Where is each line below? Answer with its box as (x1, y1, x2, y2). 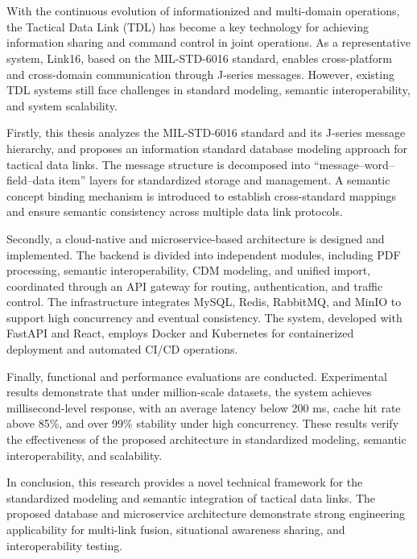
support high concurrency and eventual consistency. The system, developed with (6, 308, 403, 325)
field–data (6, 172, 55, 188)
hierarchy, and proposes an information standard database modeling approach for (6, 139, 408, 156)
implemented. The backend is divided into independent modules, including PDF (6, 246, 401, 263)
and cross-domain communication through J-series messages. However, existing (6, 65, 394, 82)
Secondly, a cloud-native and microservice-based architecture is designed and (6, 230, 385, 246)
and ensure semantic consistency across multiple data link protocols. (6, 203, 343, 220)
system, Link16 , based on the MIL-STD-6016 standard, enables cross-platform (6, 49, 392, 66)
